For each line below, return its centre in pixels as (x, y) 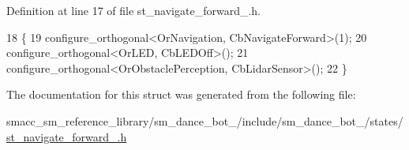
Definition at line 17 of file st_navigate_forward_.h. (133, 10)
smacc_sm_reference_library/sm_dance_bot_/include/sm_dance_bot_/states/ (205, 120)
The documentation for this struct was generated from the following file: (181, 94)
